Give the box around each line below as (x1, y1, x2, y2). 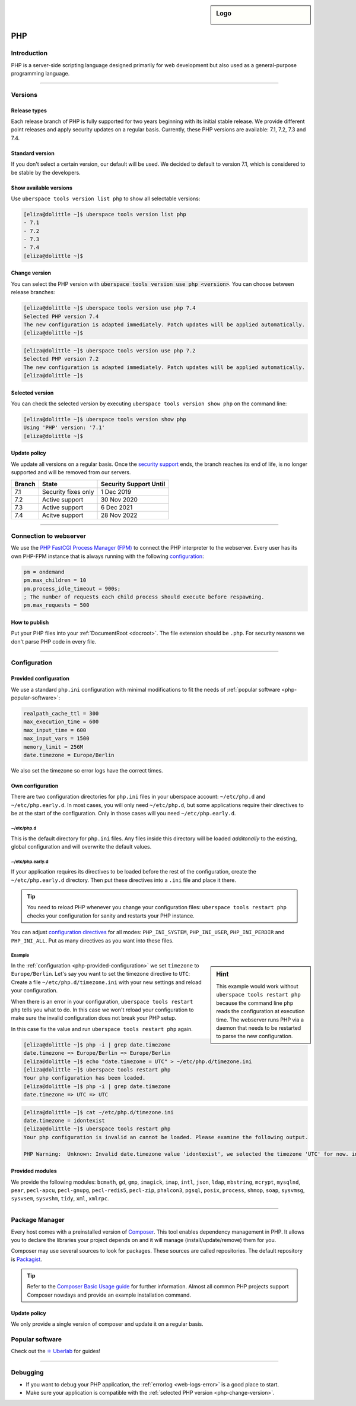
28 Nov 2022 (100, 511, 138, 519)
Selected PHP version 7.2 (23, 355, 99, 362)
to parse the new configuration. (216, 1033, 293, 1040)
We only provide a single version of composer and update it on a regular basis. (11, 1320, 204, 1328)
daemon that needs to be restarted (216, 1024, 301, 1032)
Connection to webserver (11, 532, 86, 540)
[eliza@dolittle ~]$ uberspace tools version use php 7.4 (23, 305, 196, 311)
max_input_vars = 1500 (23, 735, 90, 742)
